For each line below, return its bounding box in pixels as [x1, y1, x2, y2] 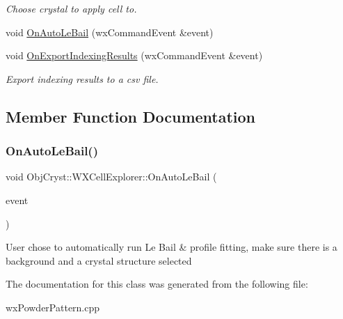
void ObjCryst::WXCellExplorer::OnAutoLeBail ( [6, 169, 217, 184]
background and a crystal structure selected [6, 253, 192, 267]
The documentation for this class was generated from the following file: [6, 277, 308, 291]
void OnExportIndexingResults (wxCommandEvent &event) [6, 48, 263, 63]
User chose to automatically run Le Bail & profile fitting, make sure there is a [6, 240, 337, 254]
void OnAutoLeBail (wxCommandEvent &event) [6, 24, 214, 39]
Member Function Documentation [6, 105, 256, 127]
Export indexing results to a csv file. [6, 71, 159, 86]
